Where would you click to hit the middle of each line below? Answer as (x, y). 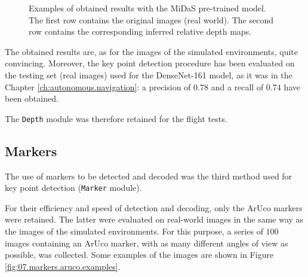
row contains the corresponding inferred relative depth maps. (140, 31)
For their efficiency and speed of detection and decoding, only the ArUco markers (154, 207)
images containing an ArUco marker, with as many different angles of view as (147, 243)
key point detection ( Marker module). (73, 188)
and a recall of (237, 86)
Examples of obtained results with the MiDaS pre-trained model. (147, 8)
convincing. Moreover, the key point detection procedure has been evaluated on (150, 63)
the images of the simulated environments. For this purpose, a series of (134, 231)
